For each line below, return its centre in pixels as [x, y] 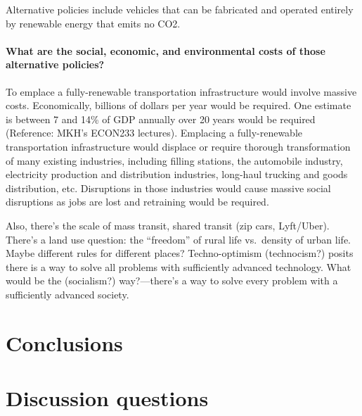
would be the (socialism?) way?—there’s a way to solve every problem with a [172, 281]
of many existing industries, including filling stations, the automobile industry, [174, 160]
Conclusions [64, 342]
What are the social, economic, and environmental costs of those [166, 50]
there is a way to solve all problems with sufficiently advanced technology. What [179, 266]
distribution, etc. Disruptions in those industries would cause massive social [168, 188]
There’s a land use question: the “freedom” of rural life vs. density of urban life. [178, 239]
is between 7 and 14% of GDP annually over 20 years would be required [161, 119]
